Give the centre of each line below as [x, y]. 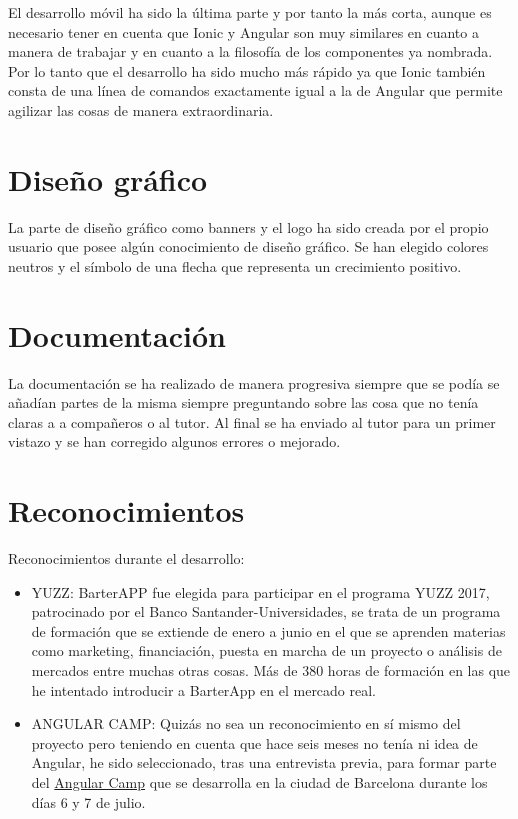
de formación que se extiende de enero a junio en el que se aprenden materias [268, 630]
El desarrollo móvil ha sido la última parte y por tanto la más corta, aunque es [250, 12]
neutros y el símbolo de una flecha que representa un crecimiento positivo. [235, 265]
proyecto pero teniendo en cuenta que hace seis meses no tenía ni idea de [254, 742]
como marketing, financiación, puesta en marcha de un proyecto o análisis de [266, 650]
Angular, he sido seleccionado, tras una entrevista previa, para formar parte [264, 762]
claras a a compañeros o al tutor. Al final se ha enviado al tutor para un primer [252, 421]
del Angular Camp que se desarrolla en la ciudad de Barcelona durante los [259, 782]
